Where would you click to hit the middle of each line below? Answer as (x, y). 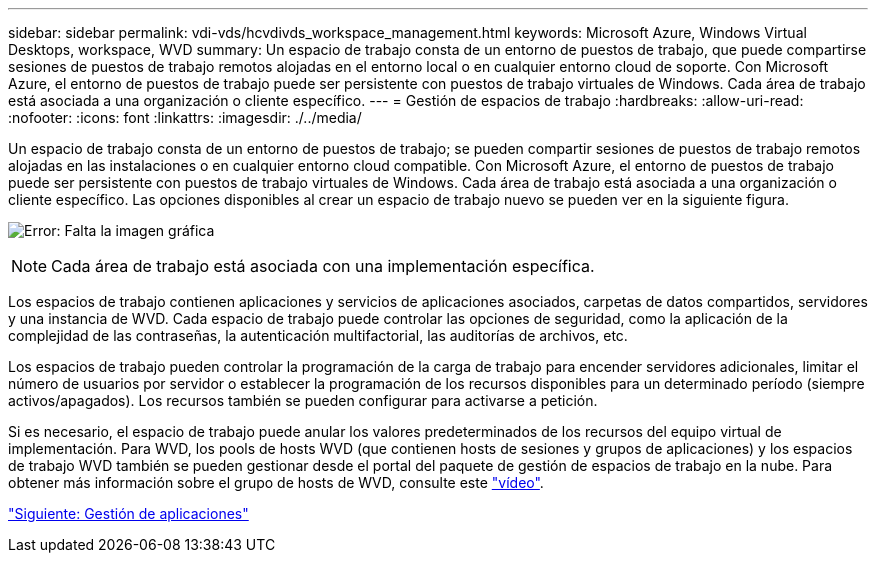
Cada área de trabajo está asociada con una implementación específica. (323, 266)
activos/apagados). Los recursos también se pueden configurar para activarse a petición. (303, 400)
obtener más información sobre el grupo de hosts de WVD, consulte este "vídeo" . (276, 482)
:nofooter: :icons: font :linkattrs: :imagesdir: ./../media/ (185, 117)
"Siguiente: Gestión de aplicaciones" (128, 513)
